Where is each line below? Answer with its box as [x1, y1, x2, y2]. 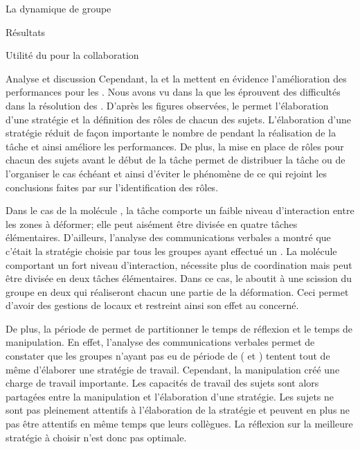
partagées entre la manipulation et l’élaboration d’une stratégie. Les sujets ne [6, 389, 334, 403]
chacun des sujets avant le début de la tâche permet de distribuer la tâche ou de [6, 152, 345, 167]
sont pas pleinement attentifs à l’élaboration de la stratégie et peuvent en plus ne [6, 403, 350, 417]
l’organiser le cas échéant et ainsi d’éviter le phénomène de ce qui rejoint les [6, 166, 327, 180]
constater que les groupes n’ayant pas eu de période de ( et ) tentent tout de [6, 349, 330, 363]
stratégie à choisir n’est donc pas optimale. [6, 430, 187, 444]
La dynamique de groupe [6, 1, 111, 15]
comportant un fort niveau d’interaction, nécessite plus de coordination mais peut [6, 257, 352, 272]
